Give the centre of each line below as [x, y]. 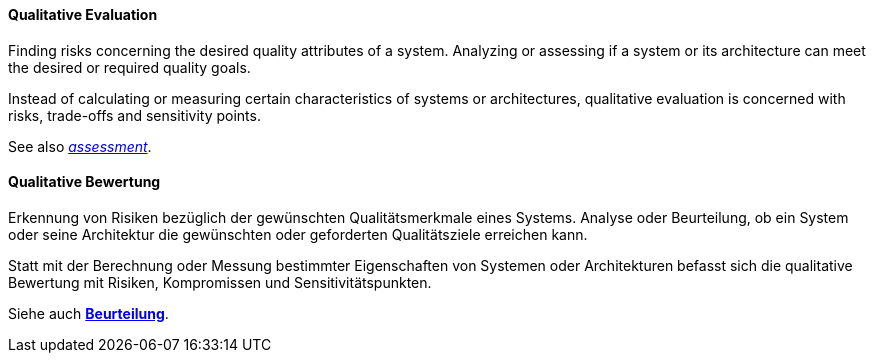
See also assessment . [80, 146]
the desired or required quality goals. [129, 67]
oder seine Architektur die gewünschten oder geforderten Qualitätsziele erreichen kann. [298, 234]
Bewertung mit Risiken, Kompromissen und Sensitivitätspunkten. [220, 282]
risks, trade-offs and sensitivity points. [134, 115]
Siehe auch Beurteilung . [88, 313]
